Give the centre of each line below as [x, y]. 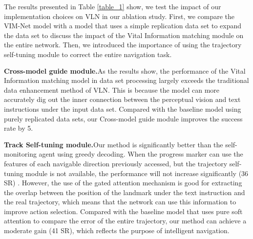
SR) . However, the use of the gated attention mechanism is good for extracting [123, 183]
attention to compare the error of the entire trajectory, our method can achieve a [125, 221]
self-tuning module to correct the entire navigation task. [88, 54]
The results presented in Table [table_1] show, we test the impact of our [113, 6]
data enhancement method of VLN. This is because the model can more [112, 90]
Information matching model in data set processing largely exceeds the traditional [126, 80]
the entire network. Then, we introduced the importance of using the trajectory [123, 45]
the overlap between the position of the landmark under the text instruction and [125, 192]
